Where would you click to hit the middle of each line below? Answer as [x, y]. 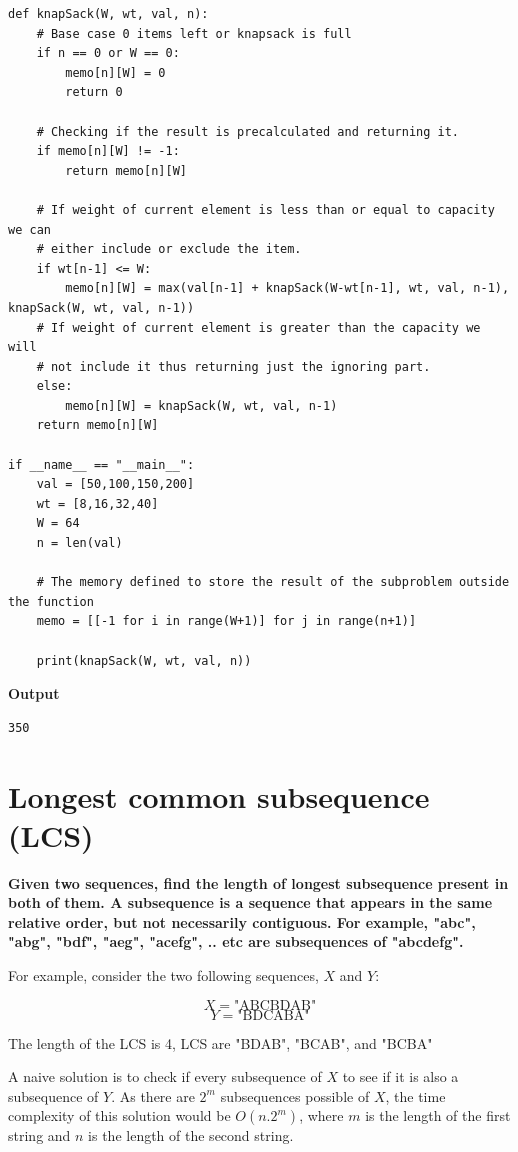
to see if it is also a [400, 1076]
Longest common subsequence [219, 795]
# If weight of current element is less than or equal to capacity [265, 209]
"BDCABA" [273, 1015]
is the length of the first [438, 1115]
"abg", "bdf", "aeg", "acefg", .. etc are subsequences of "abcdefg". [236, 941]
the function [51, 601]
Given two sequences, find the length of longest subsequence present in [258, 882]
